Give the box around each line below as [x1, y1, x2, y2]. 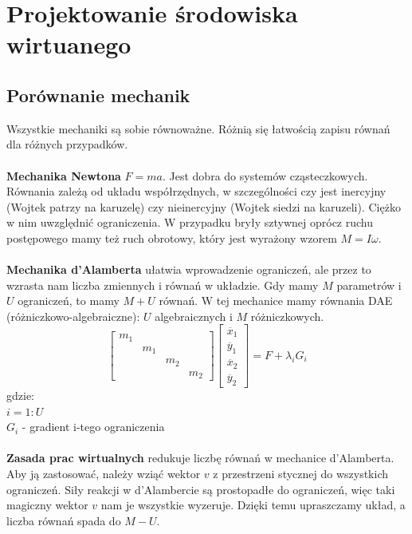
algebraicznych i [155, 307, 233, 324]
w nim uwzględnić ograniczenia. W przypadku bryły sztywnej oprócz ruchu [6, 214, 373, 231]
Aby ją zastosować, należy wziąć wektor [6, 465, 201, 481]
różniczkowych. [250, 307, 324, 324]
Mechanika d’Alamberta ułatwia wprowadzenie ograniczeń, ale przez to [6, 261, 371, 278]
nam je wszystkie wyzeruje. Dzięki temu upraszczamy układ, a [100, 496, 406, 513]
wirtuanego [6, 28, 131, 61]
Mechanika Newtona [6, 167, 121, 184]
